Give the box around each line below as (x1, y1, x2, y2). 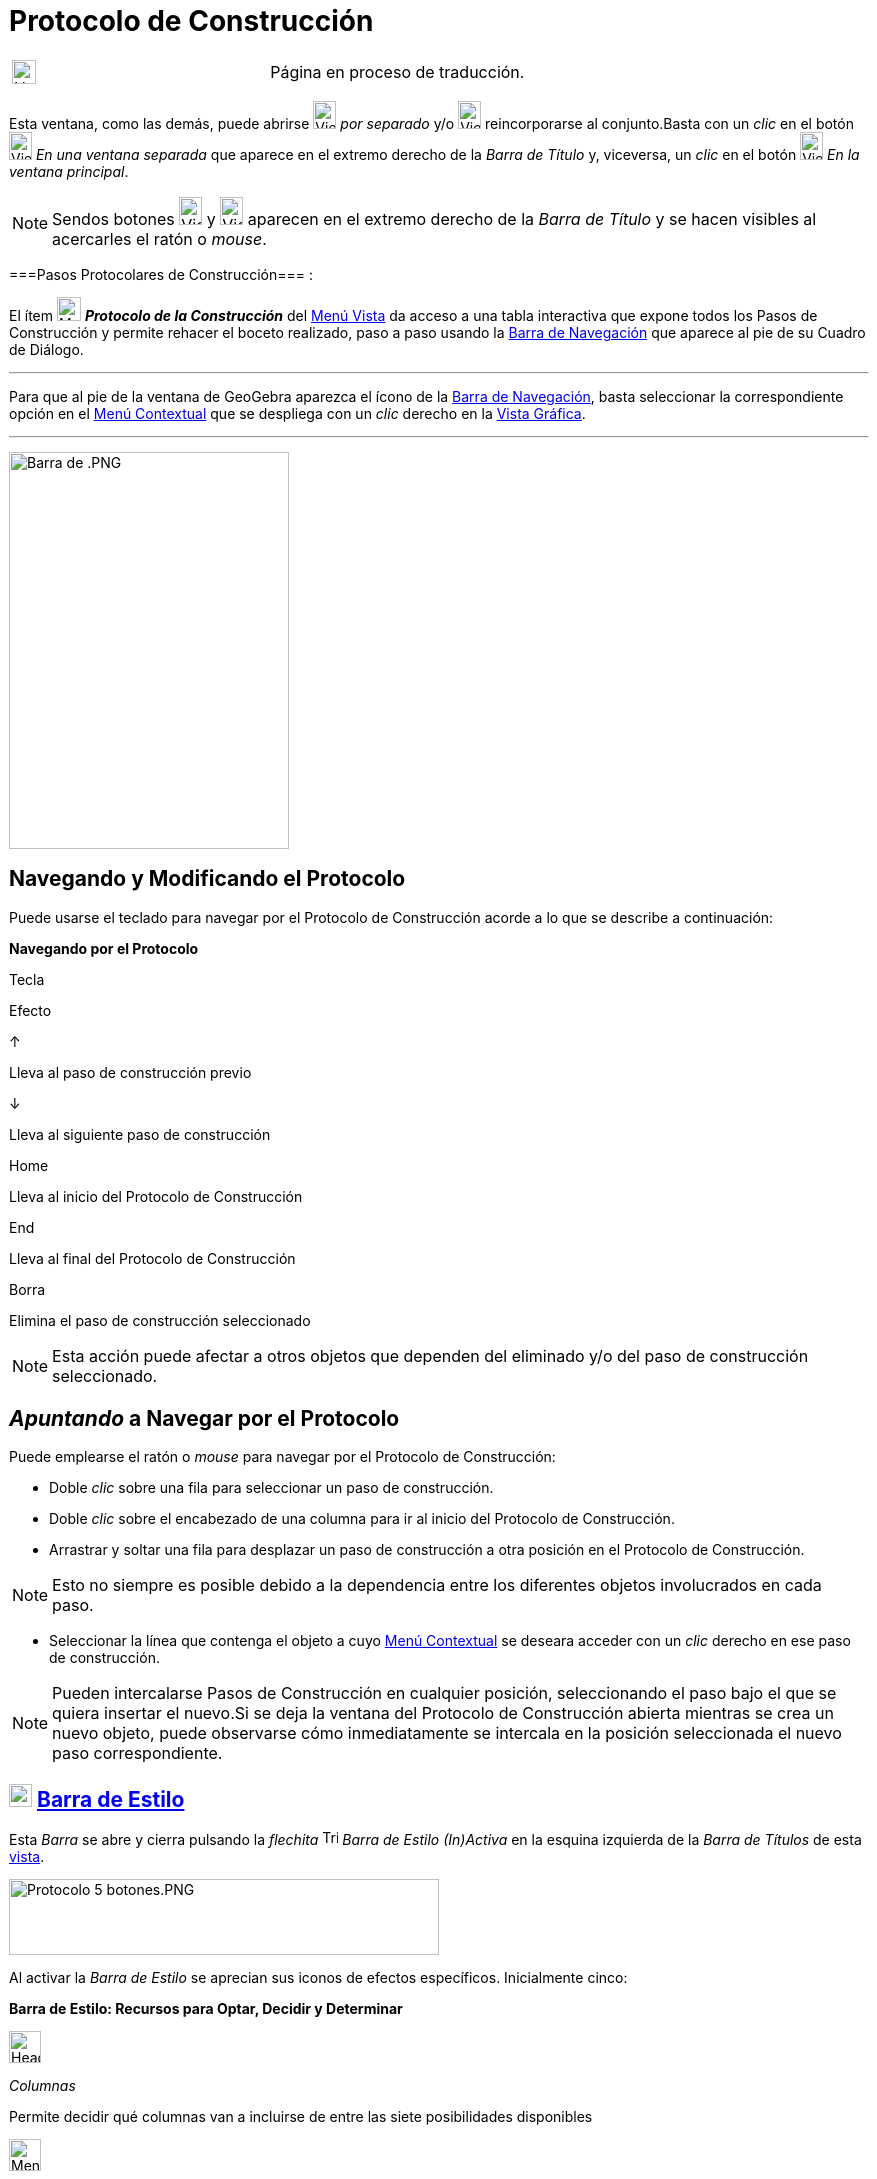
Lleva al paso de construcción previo (9, 1063, 252, 1081)
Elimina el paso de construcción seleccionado (9, 1311, 311, 1329)
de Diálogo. (9, 340, 84, 358)
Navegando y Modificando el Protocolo (9, 866, 406, 892)
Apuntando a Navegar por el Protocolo (9, 1406, 400, 1432)
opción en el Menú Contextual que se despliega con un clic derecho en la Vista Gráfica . (9, 404, 586, 422)
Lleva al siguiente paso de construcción (9, 1125, 271, 1143)
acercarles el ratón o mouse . (52, 228, 267, 249)
